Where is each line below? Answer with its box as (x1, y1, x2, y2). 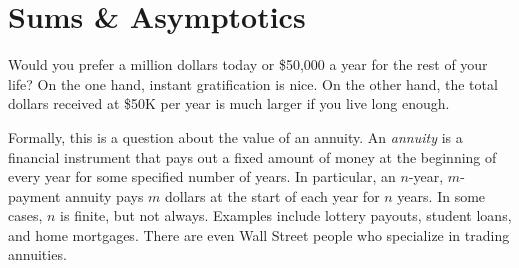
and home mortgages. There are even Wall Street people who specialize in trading (8, 224, 510, 245)
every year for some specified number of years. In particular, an (8, 166, 396, 187)
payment (8, 185, 61, 206)
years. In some (397, 185, 486, 206)
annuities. (8, 244, 67, 265)
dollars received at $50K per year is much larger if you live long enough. (8, 93, 450, 114)
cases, (8, 205, 43, 226)
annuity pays (65, 185, 144, 206)
